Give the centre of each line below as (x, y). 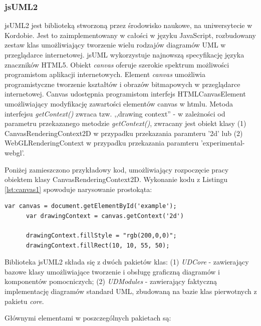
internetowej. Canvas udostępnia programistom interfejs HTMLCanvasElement (125, 94)
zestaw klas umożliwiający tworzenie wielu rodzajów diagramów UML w (115, 45)
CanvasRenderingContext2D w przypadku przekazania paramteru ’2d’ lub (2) (124, 133)
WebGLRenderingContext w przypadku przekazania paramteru (102, 143)
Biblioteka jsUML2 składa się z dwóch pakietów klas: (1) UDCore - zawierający (127, 262)
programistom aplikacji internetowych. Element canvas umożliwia (105, 74)
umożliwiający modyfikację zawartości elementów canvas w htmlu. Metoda (119, 103)
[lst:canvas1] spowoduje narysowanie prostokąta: (78, 189)
